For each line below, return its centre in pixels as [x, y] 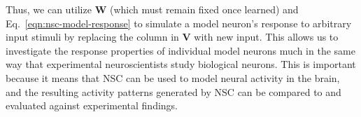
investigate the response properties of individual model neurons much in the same [180, 50]
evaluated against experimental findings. [92, 105]
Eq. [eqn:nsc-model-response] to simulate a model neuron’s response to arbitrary [179, 23]
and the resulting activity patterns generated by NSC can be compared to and [174, 91]
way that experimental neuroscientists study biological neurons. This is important [181, 64]
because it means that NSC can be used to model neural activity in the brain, [173, 77]
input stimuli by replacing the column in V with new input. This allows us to [172, 37]
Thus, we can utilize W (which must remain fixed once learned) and [152, 9]
